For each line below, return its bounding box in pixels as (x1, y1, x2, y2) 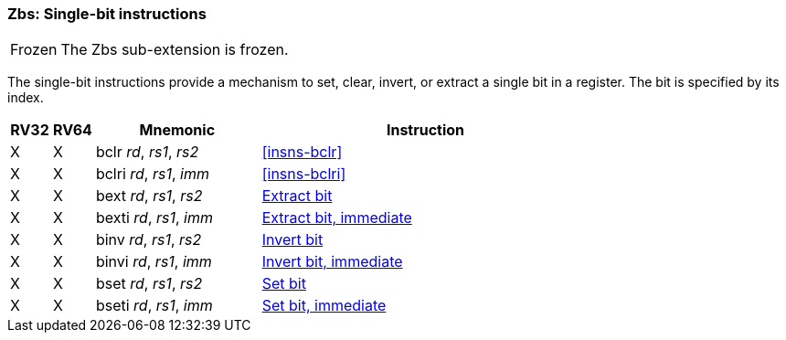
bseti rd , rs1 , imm (95, 296, 213, 315)
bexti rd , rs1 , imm (95, 208, 214, 228)
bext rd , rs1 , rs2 (95, 186, 203, 206)
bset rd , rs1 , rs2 (95, 274, 203, 293)
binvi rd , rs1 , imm (95, 252, 212, 271)
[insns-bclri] (261, 165, 346, 184)
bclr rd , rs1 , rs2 (95, 143, 199, 162)
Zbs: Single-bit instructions (7, 5, 207, 23)
